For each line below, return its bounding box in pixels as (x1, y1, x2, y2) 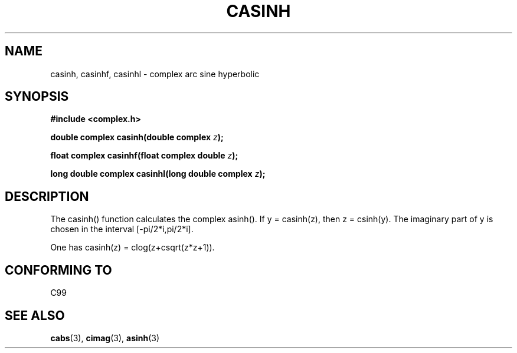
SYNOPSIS (5, 89, 69, 104)
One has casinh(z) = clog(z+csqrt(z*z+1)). (50, 242, 215, 253)
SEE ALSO (5, 308, 65, 323)
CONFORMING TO (5, 262, 112, 278)
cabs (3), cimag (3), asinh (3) (50, 332, 160, 343)
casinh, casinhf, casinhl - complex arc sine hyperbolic (50, 68, 260, 79)
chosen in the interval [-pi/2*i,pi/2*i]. (50, 224, 194, 235)
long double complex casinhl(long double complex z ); (50, 169, 266, 179)
